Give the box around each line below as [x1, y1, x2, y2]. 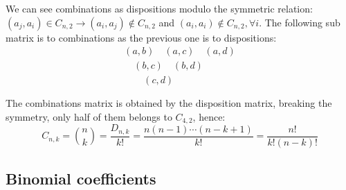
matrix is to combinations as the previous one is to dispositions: [6, 30, 277, 44]
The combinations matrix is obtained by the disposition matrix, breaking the [6, 96, 332, 110]
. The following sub [259, 15, 340, 29]
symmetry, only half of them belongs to [6, 109, 172, 123]
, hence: [192, 109, 226, 123]
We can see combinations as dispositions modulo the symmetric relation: [6, 1, 313, 15]
